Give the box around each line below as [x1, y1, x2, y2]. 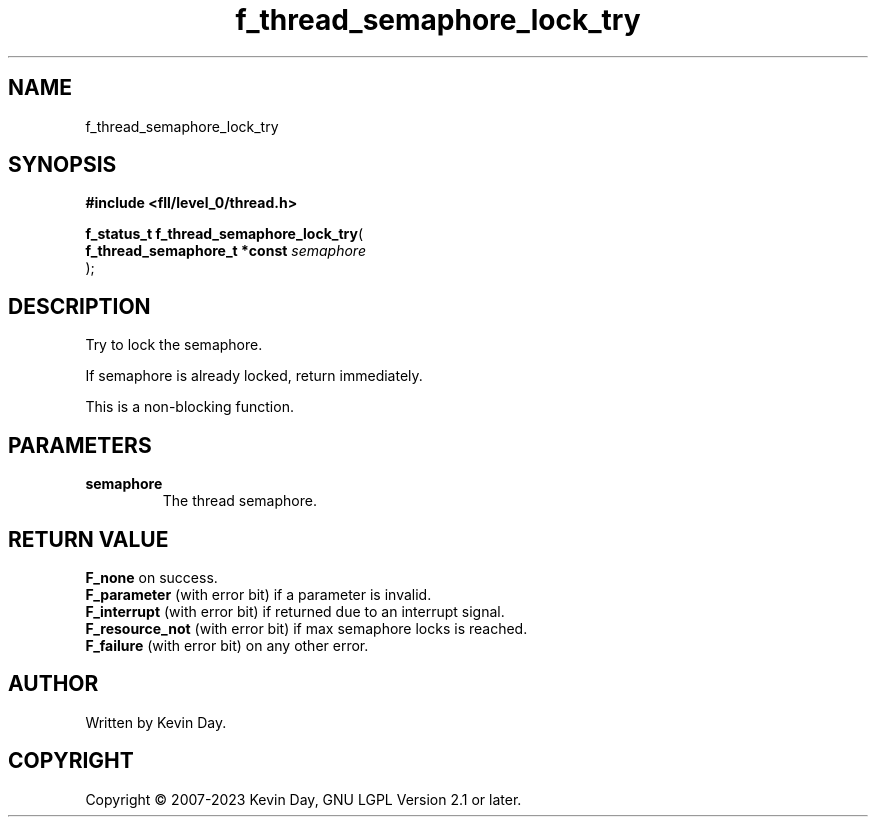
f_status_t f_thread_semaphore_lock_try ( [85, 225, 364, 243]
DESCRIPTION [8, 293, 151, 319]
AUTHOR [8, 671, 99, 697]
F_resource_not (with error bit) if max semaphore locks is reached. [85, 619, 528, 637]
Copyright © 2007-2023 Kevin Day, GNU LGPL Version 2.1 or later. [85, 790, 522, 808]
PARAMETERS [8, 432, 152, 458]
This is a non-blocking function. [85, 398, 294, 416]
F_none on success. [85, 568, 218, 586]
